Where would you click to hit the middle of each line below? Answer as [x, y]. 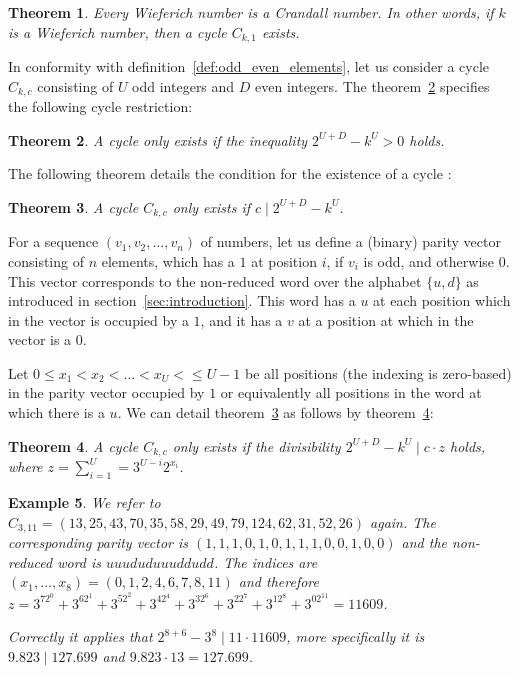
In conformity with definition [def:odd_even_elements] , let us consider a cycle [249, 66]
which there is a [56, 412]
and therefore [278, 581]
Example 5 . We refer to [84, 501]
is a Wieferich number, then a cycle [117, 31]
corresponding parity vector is [98, 541]
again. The [403, 521]
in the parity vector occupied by [106, 392]
